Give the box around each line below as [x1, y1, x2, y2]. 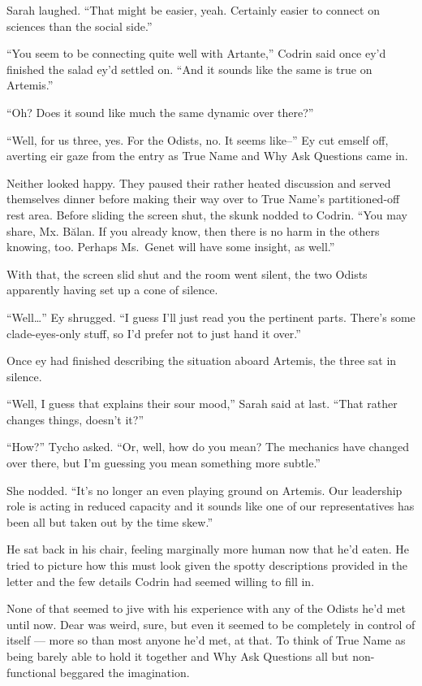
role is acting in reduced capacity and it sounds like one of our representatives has [6, 497, 415, 514]
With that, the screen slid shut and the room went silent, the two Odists [6, 265, 368, 282]
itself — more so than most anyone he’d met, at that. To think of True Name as [6, 632, 406, 649]
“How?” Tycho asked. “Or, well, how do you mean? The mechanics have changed [6, 438, 409, 455]
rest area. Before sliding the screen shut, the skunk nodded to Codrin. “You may [6, 206, 407, 223]
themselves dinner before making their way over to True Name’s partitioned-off [6, 190, 400, 207]
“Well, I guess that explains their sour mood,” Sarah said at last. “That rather [6, 395, 398, 412]
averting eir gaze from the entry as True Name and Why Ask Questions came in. [6, 147, 408, 164]
